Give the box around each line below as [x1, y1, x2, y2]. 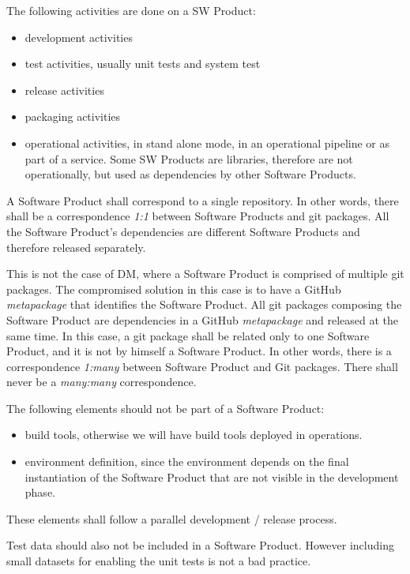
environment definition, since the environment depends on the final [24, 453, 349, 470]
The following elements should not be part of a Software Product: [6, 400, 325, 416]
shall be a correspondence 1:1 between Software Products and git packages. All [6, 208, 389, 224]
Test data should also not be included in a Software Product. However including [6, 537, 394, 553]
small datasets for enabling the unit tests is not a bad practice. [6, 553, 311, 569]
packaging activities [24, 108, 121, 125]
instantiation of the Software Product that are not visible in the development [24, 468, 399, 485]
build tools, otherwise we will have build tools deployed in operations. [24, 426, 363, 443]
